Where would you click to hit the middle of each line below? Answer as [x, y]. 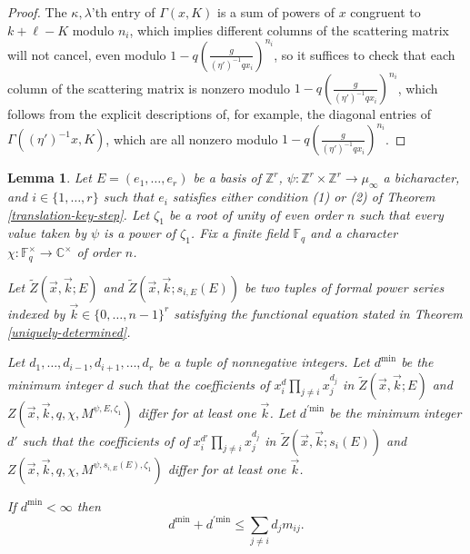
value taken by [47, 233]
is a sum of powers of [276, 12]
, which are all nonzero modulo [192, 138]
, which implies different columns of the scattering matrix [289, 30]
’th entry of [123, 12]
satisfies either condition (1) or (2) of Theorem [304, 197]
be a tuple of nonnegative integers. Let [264, 362]
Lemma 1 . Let [50, 178]
